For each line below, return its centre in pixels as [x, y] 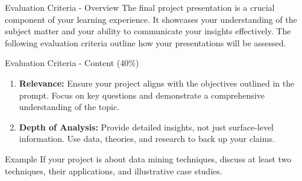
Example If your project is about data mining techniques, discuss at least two [148, 158]
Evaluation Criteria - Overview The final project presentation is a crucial [140, 7]
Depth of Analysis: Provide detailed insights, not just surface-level [146, 127]
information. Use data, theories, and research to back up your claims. [147, 139]
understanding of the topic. [69, 107]
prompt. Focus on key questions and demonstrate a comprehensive [142, 95]
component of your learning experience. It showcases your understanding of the [151, 19]
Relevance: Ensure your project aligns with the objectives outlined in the [157, 83]
